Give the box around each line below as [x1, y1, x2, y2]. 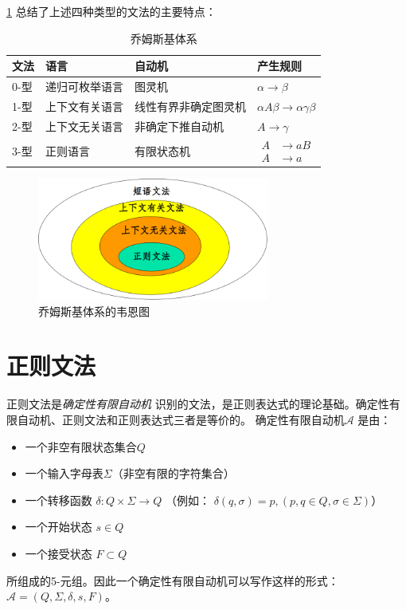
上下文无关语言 [45, 117, 123, 134]
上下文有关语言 [45, 97, 123, 114]
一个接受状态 [25, 545, 92, 561]
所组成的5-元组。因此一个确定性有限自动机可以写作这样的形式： [6, 572, 339, 588]
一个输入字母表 [25, 465, 103, 482]
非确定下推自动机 [135, 117, 224, 134]
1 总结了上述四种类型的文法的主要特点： [6, 3, 217, 19]
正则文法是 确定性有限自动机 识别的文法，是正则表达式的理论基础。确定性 [6, 396, 389, 412]
